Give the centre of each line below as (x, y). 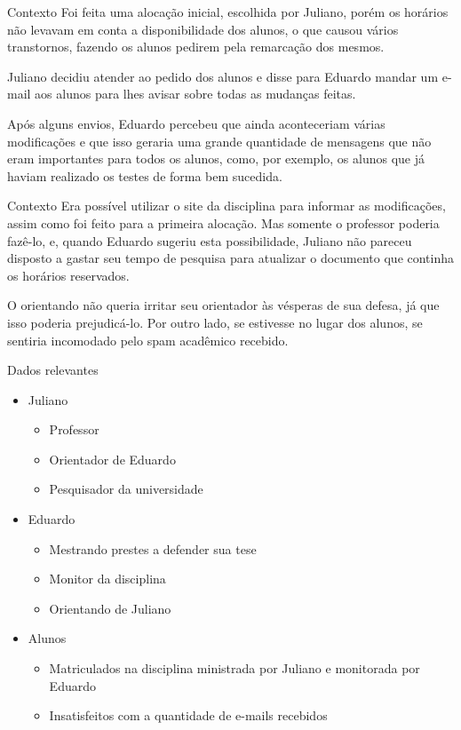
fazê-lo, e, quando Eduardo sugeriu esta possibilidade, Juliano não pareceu (210, 240)
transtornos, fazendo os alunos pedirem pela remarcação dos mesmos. (196, 47)
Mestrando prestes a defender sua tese (153, 548)
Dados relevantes (53, 370)
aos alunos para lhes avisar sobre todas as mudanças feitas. (195, 94)
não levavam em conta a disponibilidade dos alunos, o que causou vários (203, 29)
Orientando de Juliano (110, 608)
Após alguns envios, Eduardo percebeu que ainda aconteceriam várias (196, 123)
